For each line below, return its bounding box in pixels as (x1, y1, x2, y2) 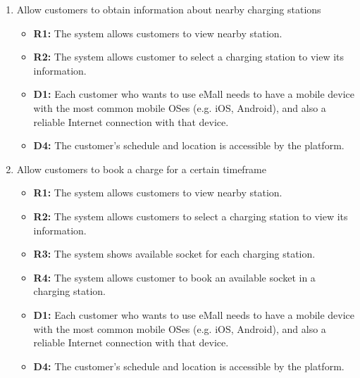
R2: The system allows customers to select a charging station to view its (33, 208, 348, 223)
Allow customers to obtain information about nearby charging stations (16, 2, 321, 16)
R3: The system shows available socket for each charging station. (33, 246, 316, 261)
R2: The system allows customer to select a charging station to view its (33, 49, 345, 64)
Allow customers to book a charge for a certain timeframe (16, 161, 266, 176)
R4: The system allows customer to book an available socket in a (33, 270, 316, 284)
